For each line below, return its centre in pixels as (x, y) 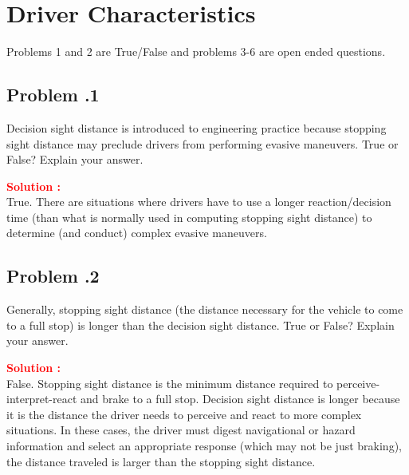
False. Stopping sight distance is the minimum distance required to (170, 383)
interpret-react (42, 399)
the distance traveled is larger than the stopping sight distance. (161, 461)
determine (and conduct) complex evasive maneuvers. (137, 233)
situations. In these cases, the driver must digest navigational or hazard (181, 430)
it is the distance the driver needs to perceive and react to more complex (184, 414)
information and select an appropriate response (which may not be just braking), (204, 446)
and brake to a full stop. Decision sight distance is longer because (240, 399)
